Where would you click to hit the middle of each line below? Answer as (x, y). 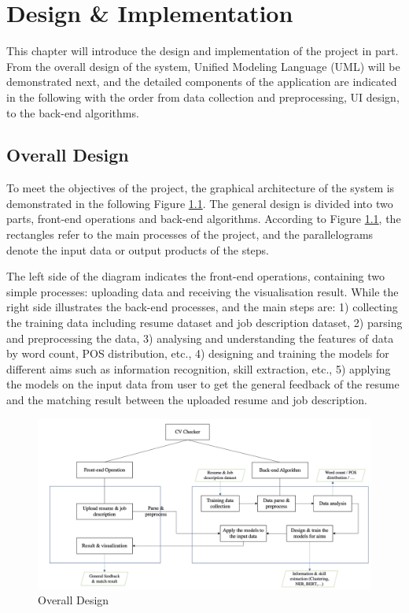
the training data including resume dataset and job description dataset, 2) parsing (204, 323)
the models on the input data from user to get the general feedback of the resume (203, 384)
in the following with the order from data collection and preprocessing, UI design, (203, 97)
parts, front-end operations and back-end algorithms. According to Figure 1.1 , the (204, 219)
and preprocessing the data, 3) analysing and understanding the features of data (200, 338)
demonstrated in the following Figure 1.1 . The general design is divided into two (200, 203)
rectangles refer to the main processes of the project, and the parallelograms (190, 234)
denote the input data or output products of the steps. (138, 249)
